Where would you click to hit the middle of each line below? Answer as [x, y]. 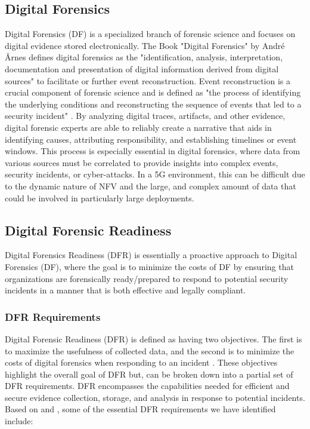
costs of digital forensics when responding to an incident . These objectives [141, 362]
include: [19, 421]
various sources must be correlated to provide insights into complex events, [142, 162]
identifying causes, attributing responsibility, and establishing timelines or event [151, 139]
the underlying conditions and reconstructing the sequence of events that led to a [153, 104]
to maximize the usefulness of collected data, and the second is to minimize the [150, 350]
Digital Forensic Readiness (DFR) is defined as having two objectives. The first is [154, 338]
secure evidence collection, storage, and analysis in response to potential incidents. [155, 397]
